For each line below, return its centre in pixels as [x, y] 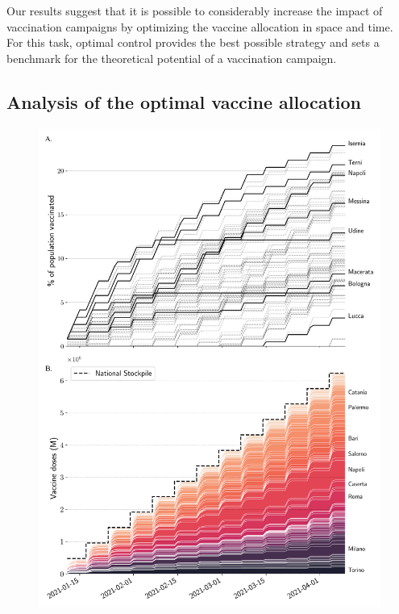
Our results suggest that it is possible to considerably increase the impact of [195, 10]
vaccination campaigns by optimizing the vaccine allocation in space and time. [200, 26]
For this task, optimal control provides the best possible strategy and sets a [193, 42]
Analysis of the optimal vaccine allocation [184, 101]
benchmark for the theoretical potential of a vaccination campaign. [172, 58]
